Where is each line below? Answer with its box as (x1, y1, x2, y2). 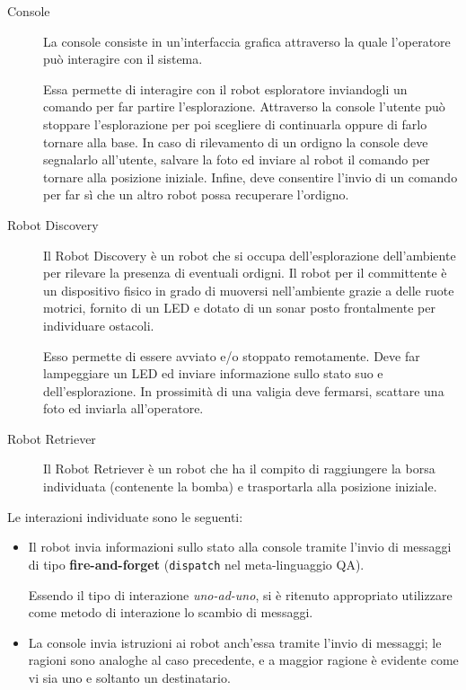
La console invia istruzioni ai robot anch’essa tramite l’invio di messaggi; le (28, 632, 442, 651)
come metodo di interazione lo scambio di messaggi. (28, 603, 313, 622)
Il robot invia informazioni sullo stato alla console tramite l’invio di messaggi (28, 537, 452, 556)
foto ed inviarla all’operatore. (43, 399, 204, 418)
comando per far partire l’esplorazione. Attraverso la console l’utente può (43, 97, 445, 116)
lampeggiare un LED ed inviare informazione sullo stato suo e (43, 364, 383, 383)
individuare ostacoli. (43, 315, 154, 334)
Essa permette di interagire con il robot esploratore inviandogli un (43, 79, 408, 98)
